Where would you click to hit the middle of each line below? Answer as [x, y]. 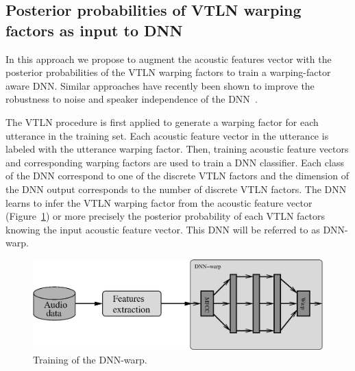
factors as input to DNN [94, 30]
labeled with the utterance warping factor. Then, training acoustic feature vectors [177, 149]
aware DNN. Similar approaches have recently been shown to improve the [160, 85]
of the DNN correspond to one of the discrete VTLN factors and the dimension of [177, 176]
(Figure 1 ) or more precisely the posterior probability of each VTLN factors [166, 216]
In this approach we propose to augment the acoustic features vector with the [169, 59]
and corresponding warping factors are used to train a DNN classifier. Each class [175, 162]
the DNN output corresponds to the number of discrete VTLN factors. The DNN [176, 189]
